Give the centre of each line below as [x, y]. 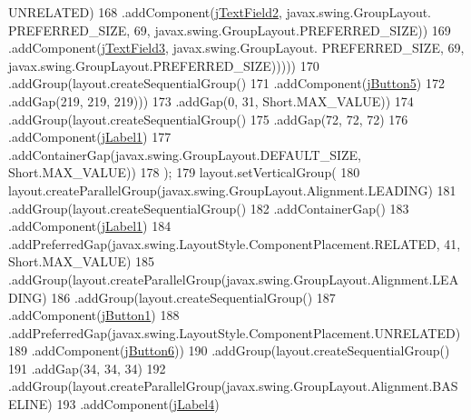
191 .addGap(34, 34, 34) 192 [87, 368]
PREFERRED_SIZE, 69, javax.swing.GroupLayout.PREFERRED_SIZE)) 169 [230, 30]
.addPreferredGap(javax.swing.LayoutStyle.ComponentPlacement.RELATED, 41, [235, 243]
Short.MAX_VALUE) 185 [82, 261]
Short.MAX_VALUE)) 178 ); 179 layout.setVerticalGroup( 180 [184, 172]
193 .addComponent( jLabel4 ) [138, 404]
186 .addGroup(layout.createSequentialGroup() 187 [193, 297]
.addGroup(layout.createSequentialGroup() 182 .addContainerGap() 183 [209, 208]
